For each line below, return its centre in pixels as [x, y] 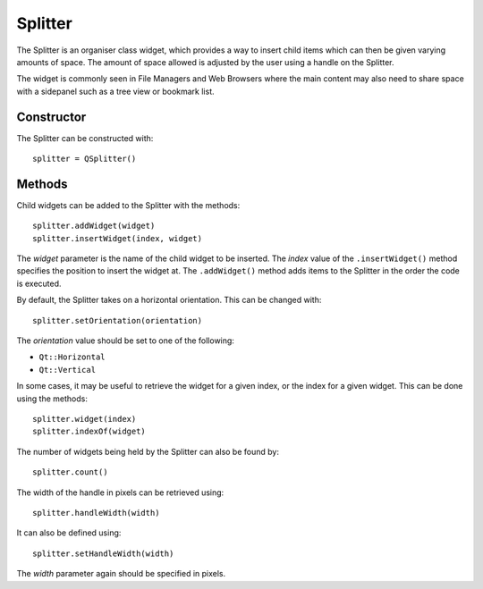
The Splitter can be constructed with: [85, 138]
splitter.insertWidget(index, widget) [118, 238]
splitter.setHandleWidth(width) [103, 553]
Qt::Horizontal [72, 357]
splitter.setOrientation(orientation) [118, 320]
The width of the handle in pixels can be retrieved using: [120, 492]
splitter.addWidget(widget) [94, 226]
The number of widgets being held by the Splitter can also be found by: [148, 451]
